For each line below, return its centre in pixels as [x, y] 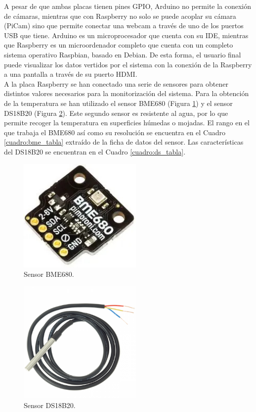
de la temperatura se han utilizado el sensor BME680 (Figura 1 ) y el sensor [118, 103]
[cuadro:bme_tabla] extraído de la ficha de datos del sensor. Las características [124, 142]
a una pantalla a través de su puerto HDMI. [71, 74]
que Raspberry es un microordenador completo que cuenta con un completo [119, 45]
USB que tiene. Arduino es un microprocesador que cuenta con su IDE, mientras [126, 35]
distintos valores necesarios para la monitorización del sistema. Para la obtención [127, 93]
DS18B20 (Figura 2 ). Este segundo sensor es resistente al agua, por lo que [116, 113]
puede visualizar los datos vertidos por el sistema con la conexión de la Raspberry [128, 64]
